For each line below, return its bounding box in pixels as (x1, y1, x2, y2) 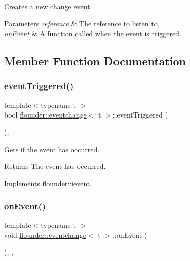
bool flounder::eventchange (4, 109, 87, 120)
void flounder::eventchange (4, 229, 86, 240)
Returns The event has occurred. (4, 161, 106, 171)
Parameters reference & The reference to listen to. (4, 18, 160, 28)
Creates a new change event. (4, 1, 92, 11)
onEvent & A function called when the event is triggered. (4, 28, 181, 39)
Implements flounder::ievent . (4, 178, 92, 188)
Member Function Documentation (4, 53, 186, 69)
